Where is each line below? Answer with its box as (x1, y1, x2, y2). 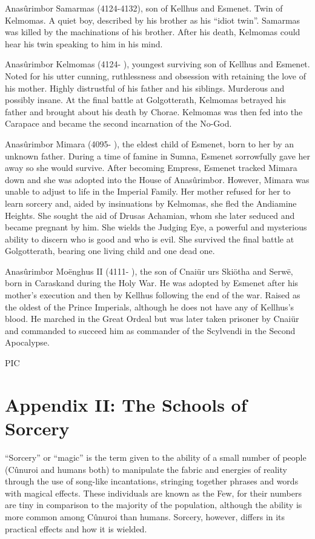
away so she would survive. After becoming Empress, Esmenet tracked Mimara (5, 161, 297, 174)
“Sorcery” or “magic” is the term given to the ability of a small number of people (5, 450, 307, 463)
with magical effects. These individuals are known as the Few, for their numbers (5, 486, 302, 499)
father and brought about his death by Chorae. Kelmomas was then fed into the (5, 105, 303, 118)
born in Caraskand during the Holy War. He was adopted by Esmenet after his (5, 276, 299, 289)
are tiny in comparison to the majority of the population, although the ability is (5, 498, 302, 511)
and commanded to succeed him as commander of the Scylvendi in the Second (5, 324, 296, 336)
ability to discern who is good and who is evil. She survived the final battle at (5, 232, 294, 245)
